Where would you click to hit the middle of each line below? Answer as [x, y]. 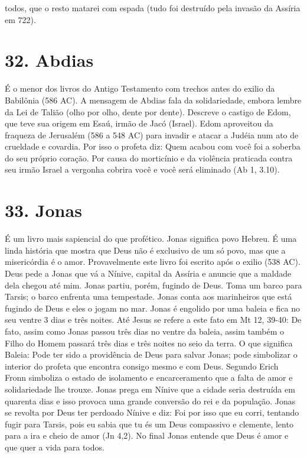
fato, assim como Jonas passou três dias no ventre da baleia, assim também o [145, 331]
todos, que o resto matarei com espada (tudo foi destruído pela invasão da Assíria [153, 8]
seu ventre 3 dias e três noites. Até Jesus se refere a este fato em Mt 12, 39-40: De [153, 320]
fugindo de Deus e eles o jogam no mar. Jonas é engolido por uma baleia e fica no [152, 308]
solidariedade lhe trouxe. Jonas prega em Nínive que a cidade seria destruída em [150, 389]
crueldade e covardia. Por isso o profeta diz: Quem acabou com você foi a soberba [153, 146]
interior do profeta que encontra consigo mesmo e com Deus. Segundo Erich [142, 366]
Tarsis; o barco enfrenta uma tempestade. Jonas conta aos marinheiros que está [148, 296]
